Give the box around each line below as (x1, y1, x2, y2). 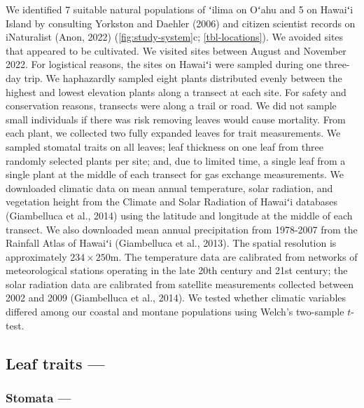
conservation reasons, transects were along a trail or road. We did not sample (6, 98, 337, 113)
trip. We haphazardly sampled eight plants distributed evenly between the (24, 70, 342, 85)
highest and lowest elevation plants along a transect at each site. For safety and (6, 84, 346, 99)
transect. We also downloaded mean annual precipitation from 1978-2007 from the (6, 222, 358, 236)
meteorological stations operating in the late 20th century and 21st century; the (6, 263, 348, 278)
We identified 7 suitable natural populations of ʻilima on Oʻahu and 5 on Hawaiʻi (6, 2, 353, 16)
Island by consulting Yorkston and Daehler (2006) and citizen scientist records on (6, 15, 356, 30)
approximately (6, 249, 67, 264)
